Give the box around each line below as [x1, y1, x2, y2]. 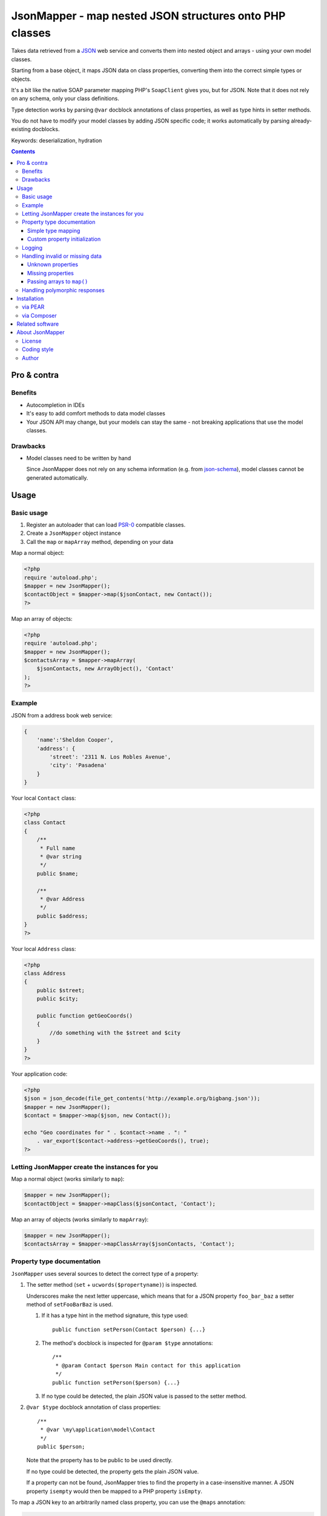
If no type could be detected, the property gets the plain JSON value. [26, 1467, 199, 1475]
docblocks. [32, 126, 60, 133]
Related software [16, 320, 59, 327]
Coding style [22, 346, 54, 353]
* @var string [39, 853, 82, 860]
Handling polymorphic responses [22, 286, 105, 293]
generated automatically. [26, 474, 88, 481]
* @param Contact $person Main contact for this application [55, 1362, 241, 1369]
